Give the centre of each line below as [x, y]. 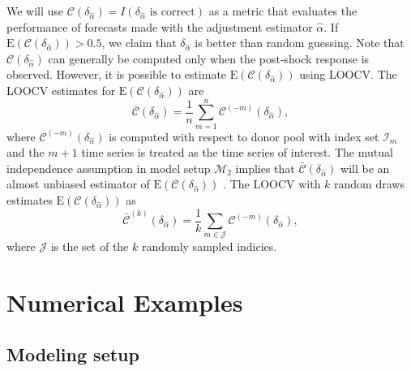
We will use [35, 11]
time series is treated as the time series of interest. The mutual [237, 152]
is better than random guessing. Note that [300, 43]
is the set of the [90, 246]
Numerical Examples [125, 302]
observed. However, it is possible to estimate [117, 74]
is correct [172, 12]
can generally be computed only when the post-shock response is [209, 58]
